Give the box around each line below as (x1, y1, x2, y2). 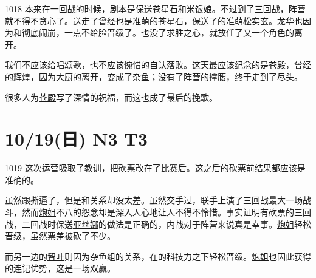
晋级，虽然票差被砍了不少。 (5, 229, 115, 242)
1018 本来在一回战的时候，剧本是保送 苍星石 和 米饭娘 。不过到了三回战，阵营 (5, 2, 306, 15)
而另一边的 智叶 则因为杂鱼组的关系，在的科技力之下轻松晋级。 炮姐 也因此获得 (5, 249, 311, 262)
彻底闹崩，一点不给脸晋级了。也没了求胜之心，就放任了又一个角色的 (21, 26, 294, 39)
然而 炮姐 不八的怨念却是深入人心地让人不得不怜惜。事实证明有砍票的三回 (21, 206, 311, 219)
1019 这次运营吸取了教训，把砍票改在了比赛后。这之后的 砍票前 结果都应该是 (5, 161, 306, 174)
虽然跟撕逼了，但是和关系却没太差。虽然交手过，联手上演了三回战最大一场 (5, 194, 303, 206)
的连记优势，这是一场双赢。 (5, 262, 115, 274)
